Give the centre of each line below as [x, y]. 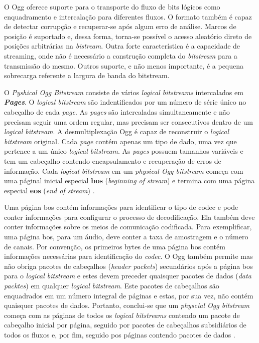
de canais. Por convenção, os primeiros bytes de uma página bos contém [115, 246]
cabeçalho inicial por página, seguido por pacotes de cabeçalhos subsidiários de [125, 325]
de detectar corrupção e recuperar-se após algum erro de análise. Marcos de [120, 26]
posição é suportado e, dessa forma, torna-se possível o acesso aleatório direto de [128, 36]
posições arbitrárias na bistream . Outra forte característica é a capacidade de [122, 46]
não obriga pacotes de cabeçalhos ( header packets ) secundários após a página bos [128, 266]
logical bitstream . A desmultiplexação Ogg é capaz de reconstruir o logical [117, 131]
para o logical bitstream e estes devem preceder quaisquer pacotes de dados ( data [128, 276]
